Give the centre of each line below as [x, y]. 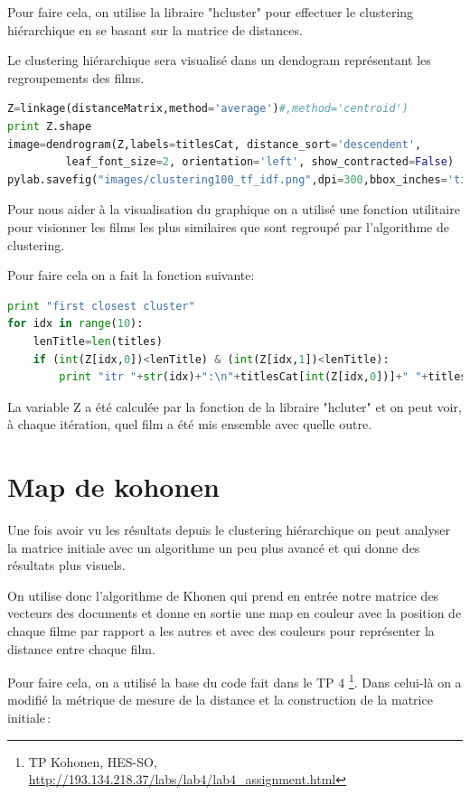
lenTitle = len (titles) [98, 341]
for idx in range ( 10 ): [75, 324]
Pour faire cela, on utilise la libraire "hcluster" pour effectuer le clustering [211, 12]
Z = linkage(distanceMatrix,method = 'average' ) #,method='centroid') [208, 109]
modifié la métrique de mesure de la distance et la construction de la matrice [220, 700]
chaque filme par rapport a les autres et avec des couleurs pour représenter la [221, 630]
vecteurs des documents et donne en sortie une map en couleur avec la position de [235, 613]
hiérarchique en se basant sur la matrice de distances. [155, 29]
